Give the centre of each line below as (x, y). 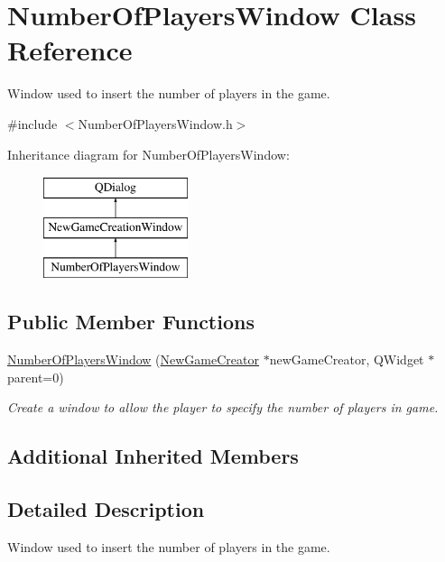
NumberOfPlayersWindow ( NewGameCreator (133, 359)
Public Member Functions (131, 322)
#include (32, 123)
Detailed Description (106, 509)
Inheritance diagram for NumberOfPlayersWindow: (148, 154)
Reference (70, 50)
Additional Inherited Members (153, 456)
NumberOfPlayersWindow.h (155, 123)
